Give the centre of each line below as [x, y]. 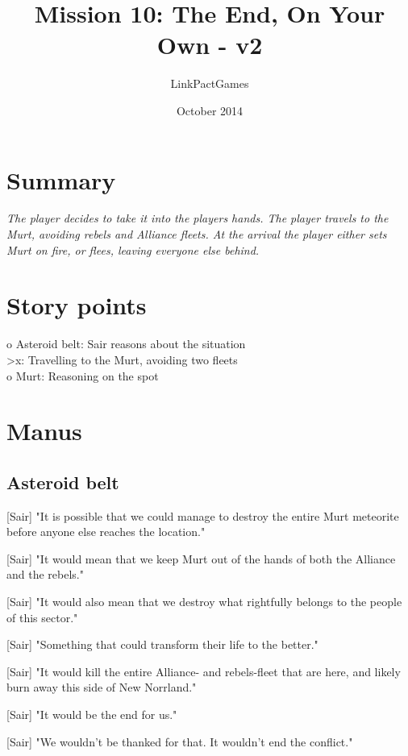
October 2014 [210, 110]
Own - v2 [210, 45]
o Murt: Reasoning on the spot [83, 375]
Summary [61, 179]
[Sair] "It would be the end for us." [92, 714]
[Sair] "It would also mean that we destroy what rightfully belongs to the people [204, 602]
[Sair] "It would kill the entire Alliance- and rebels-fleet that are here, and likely [204, 671]
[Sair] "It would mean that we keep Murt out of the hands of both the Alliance [201, 558]
